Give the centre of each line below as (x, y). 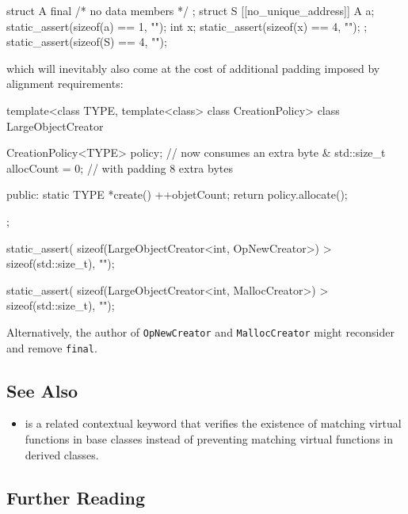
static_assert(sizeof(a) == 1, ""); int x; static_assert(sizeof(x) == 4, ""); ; (187, 26)
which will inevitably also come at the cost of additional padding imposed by (193, 68)
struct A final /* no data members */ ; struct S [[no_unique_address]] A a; (191, 10)
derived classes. (62, 454)
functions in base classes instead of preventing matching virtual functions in (209, 439)
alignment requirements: (65, 84)
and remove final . (52, 347)
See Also (42, 390)
